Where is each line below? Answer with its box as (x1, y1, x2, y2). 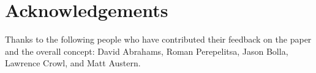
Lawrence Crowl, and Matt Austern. (5, 57, 141, 69)
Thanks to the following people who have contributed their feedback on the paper (5, 33, 312, 46)
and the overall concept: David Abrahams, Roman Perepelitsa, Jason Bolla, (5, 44, 288, 57)
